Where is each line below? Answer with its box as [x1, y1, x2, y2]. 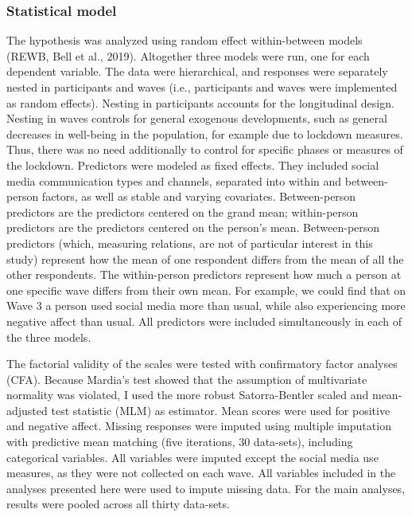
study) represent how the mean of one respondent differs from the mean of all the [6, 250, 404, 267]
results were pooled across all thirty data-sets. [6, 495, 230, 512]
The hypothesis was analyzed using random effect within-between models [6, 32, 363, 49]
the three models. [6, 328, 91, 345]
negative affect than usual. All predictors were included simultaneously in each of [6, 312, 402, 329]
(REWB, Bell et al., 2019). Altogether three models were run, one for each [6, 47, 370, 64]
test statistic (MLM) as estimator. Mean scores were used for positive [51, 401, 391, 418]
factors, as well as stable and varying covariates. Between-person [41, 188, 356, 205]
